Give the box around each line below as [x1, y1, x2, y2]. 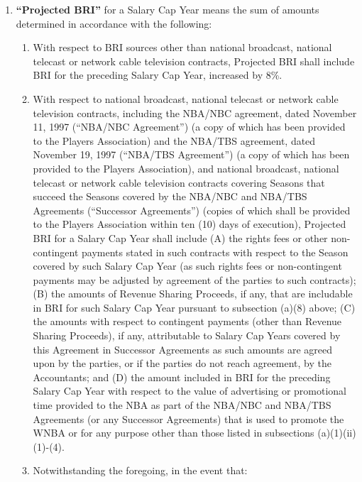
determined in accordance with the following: [16, 16, 212, 31]
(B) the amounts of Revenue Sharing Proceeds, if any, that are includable [33, 286, 353, 301]
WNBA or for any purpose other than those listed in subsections [33, 425, 314, 440]
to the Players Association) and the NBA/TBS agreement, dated [33, 133, 316, 148]
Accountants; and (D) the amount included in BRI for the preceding [33, 369, 331, 384]
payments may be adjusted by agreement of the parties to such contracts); [33, 272, 356, 287]
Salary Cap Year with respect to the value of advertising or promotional [33, 383, 346, 398]
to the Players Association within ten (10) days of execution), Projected [33, 217, 346, 231]
